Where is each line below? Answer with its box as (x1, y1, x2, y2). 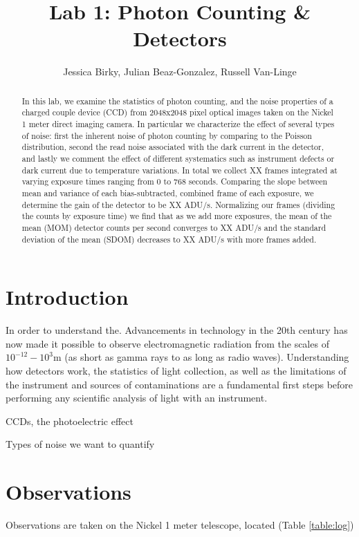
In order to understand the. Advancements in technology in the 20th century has (6, 323, 348, 337)
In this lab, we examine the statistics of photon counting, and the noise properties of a (21, 95, 333, 106)
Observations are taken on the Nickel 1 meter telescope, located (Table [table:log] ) (6, 518, 354, 532)
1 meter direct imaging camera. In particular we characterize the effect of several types (21, 118, 335, 130)
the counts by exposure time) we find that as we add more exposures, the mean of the (21, 210, 332, 222)
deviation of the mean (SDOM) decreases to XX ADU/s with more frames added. (21, 233, 317, 245)
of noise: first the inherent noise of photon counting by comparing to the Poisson (21, 129, 312, 141)
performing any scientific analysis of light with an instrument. (6, 390, 268, 405)
